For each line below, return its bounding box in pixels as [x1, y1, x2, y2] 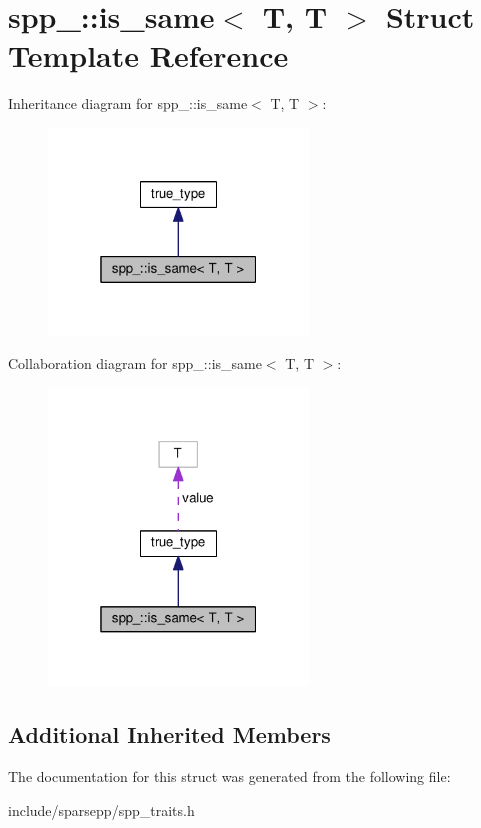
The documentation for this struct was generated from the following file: [8, 765, 451, 786]
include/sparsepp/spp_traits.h [8, 799, 195, 820]
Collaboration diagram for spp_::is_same [8, 353, 262, 374]
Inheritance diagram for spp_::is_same [8, 93, 248, 114]
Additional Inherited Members [8, 719, 331, 750]
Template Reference [8, 35, 289, 76]
